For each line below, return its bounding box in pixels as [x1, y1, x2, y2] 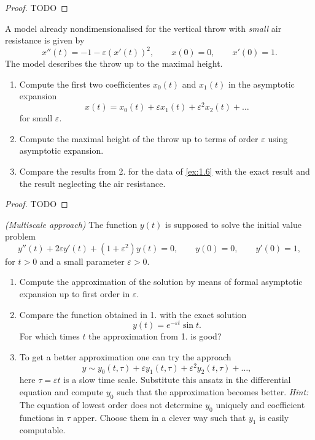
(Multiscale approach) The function [5, 218, 138, 230]
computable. [19, 423, 66, 436]
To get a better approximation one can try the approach [19, 350, 231, 363]
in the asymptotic [228, 77, 295, 90]
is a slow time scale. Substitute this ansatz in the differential [63, 373, 291, 386]
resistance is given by [5, 34, 85, 47]
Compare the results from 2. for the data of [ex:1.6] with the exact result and [19, 164, 310, 177]
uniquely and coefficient [216, 398, 305, 411]
